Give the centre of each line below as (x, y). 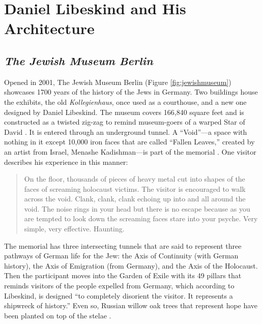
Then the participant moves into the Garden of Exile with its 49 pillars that (123, 275)
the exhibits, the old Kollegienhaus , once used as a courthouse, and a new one (125, 101)
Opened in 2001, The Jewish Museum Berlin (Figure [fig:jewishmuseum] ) (118, 82)
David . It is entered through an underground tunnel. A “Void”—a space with (126, 131)
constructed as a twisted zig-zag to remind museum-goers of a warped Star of (125, 122)
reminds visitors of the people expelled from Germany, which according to (119, 286)
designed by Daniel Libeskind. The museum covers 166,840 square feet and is (124, 112)
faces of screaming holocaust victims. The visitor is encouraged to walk (135, 188)
